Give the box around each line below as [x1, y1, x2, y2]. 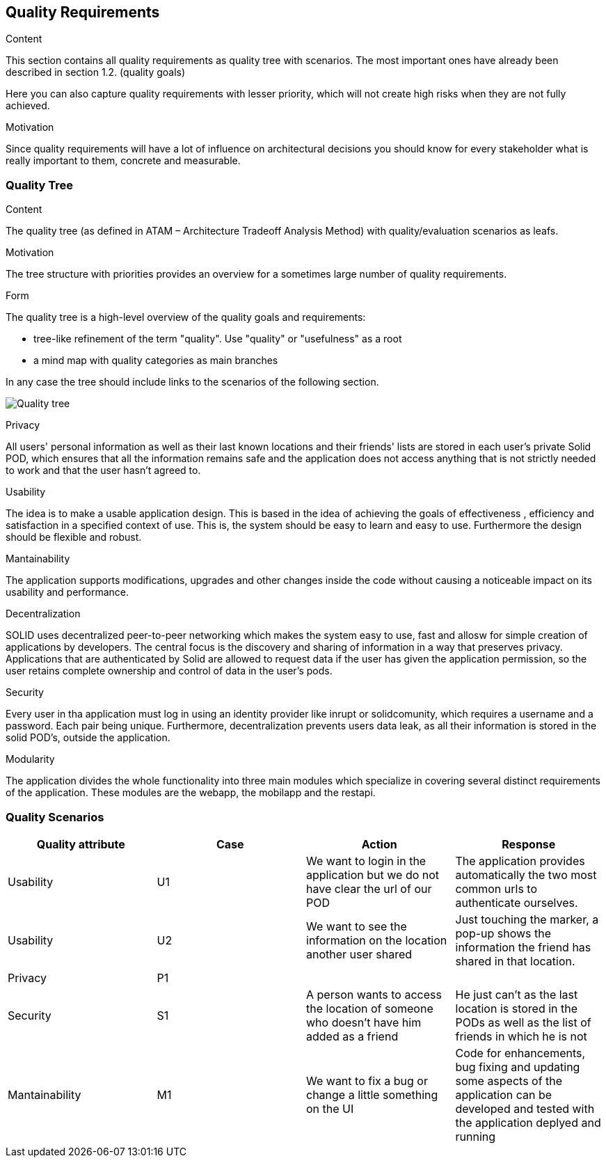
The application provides [455, 853, 585, 868]
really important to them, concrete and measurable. [6, 155, 241, 167]
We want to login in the [306, 853, 426, 868]
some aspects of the [455, 1073, 563, 1088]
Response [502, 837, 556, 851]
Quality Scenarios [6, 809, 104, 824]
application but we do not [306, 867, 440, 882]
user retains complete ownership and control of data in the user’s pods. [6, 665, 333, 677]
